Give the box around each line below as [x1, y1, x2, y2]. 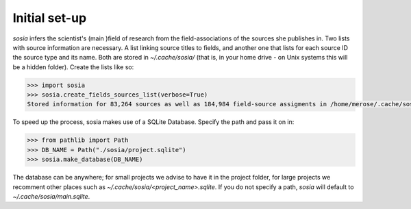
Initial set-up [12, 10, 87, 25]
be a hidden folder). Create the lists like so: [12, 62, 134, 71]
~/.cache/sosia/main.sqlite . [12, 193, 90, 200]
